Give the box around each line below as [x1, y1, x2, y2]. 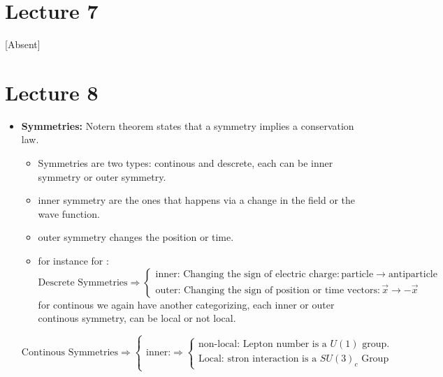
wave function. [38, 206, 100, 221]
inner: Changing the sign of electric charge [155, 269, 337, 280]
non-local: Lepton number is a [198, 339, 327, 350]
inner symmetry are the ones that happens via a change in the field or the [38, 193, 356, 207]
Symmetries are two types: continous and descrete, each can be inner [38, 156, 333, 170]
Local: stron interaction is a [198, 354, 317, 364]
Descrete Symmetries [38, 277, 128, 288]
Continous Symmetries [21, 348, 119, 358]
